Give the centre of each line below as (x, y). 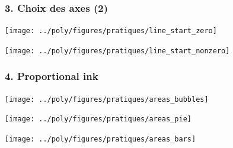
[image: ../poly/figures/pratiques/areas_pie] (98, 119)
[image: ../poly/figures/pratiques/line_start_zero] (111, 31)
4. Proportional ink (52, 76)
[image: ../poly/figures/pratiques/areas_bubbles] (107, 99)
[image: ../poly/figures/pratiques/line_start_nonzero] (117, 51)
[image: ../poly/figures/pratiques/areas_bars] (100, 139)
